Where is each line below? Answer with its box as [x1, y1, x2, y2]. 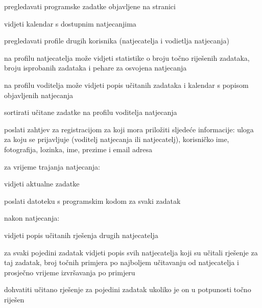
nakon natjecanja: [4, 212, 60, 223]
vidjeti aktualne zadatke [4, 178, 80, 189]
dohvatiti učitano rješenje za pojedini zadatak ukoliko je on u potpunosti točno [4, 284, 251, 295]
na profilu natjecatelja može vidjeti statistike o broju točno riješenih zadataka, [4, 52, 250, 63]
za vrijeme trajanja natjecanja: [4, 161, 100, 172]
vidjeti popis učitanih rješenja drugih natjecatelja [4, 229, 158, 240]
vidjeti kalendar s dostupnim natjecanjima [4, 18, 136, 29]
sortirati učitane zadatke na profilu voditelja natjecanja [4, 107, 177, 117]
